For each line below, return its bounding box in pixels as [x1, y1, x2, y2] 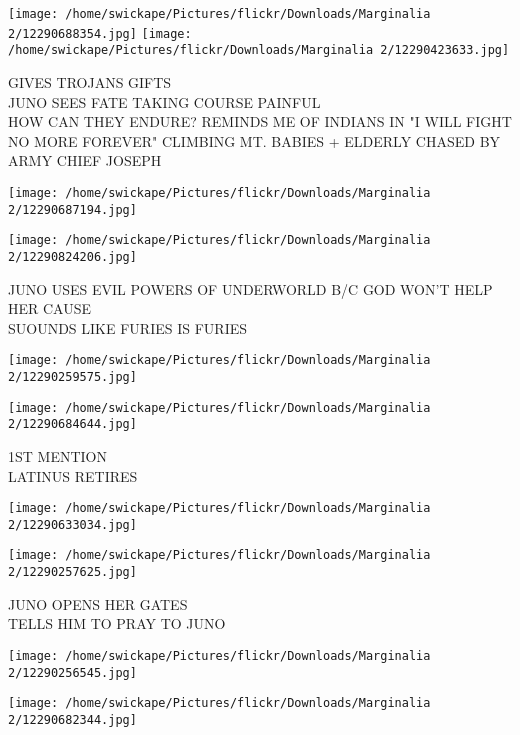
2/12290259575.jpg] [8, 370, 137, 384]
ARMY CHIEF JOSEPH [8, 150, 162, 171]
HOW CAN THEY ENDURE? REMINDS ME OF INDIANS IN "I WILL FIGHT [8, 111, 512, 132]
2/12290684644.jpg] [8, 417, 137, 432]
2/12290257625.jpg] [8, 565, 137, 580]
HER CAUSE [8, 298, 92, 319]
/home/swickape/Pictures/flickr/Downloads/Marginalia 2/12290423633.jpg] [8, 43, 510, 58]
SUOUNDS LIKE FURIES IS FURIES [8, 317, 248, 338]
